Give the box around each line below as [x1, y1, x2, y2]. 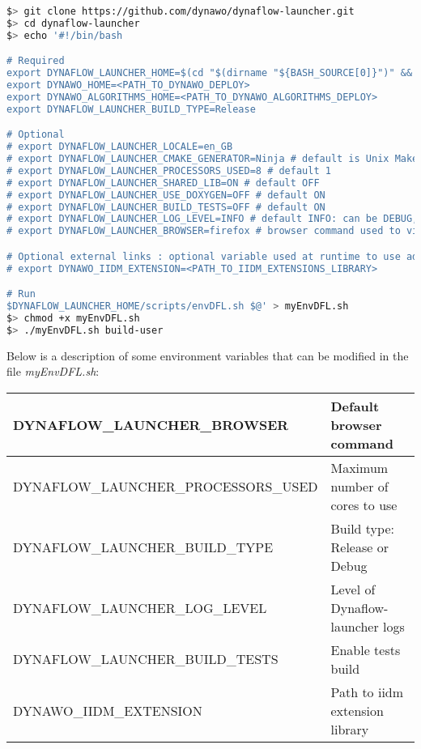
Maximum [330, 457, 389, 477]
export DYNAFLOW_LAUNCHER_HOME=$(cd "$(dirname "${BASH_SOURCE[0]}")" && [6, 67, 413, 79]
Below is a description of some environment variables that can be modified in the [6, 347, 409, 364]
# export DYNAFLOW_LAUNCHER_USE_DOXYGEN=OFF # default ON [6, 189, 325, 201]
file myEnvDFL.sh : [6, 363, 100, 380]
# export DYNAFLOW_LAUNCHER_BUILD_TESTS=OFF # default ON [6, 201, 325, 213]
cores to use [330, 495, 398, 514]
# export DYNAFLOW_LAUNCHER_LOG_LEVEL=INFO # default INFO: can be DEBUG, [6, 213, 419, 225]
